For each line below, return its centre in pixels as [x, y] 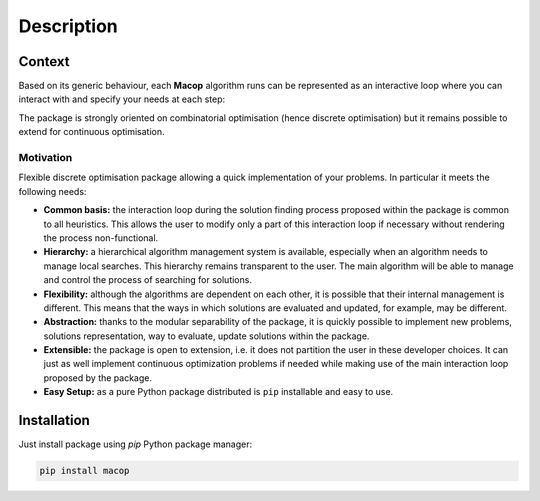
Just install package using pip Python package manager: [135, 444]
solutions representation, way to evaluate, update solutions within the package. [206, 336]
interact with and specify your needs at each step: [122, 99]
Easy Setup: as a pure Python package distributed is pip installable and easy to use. [218, 392]
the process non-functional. [101, 237]
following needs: [52, 191]
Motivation [45, 157]
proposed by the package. [97, 377]
